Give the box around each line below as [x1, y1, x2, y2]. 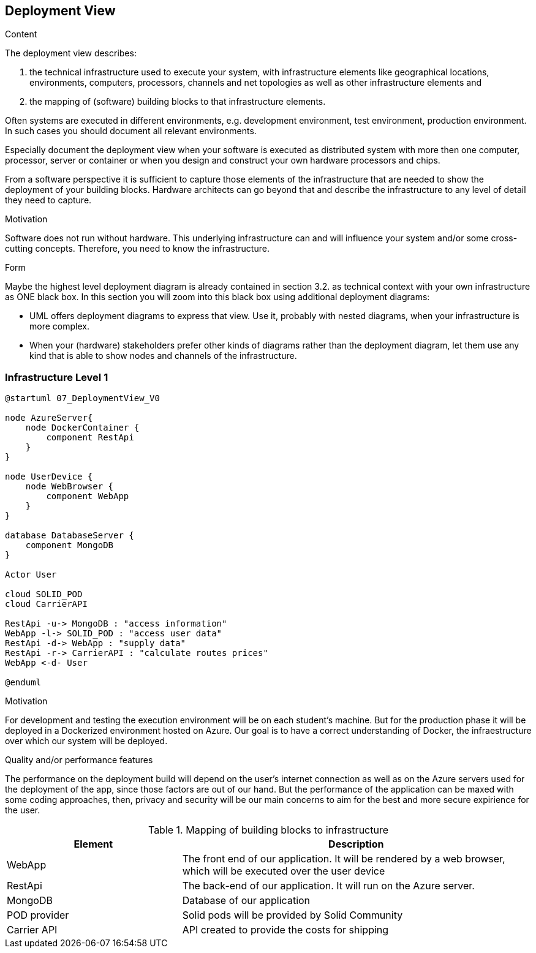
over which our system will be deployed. [5, 736, 168, 747]
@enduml [5, 677, 42, 688]
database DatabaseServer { [5, 530, 134, 541]
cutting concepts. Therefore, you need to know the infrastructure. [5, 243, 270, 254]
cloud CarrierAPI [5, 599, 88, 609]
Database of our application [182, 894, 311, 907]
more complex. [29, 321, 89, 332]
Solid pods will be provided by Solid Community [182, 909, 403, 922]
